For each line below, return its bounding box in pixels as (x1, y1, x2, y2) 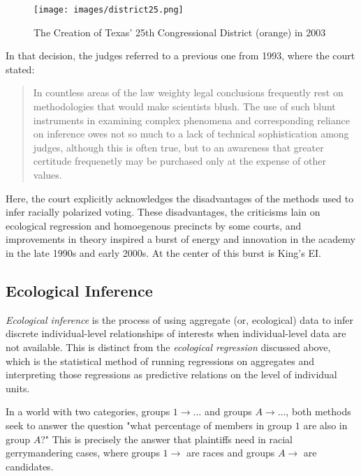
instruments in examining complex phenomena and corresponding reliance (33, 112, 350, 127)
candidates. (6, 459, 54, 473)
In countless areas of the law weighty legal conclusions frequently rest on (33, 85, 344, 100)
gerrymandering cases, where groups (6, 445, 160, 460)
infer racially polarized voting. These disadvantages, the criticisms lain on (6, 204, 321, 219)
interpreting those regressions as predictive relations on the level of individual (6, 367, 337, 382)
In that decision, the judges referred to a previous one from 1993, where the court (6, 48, 355, 63)
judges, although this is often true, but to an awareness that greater (33, 140, 324, 154)
